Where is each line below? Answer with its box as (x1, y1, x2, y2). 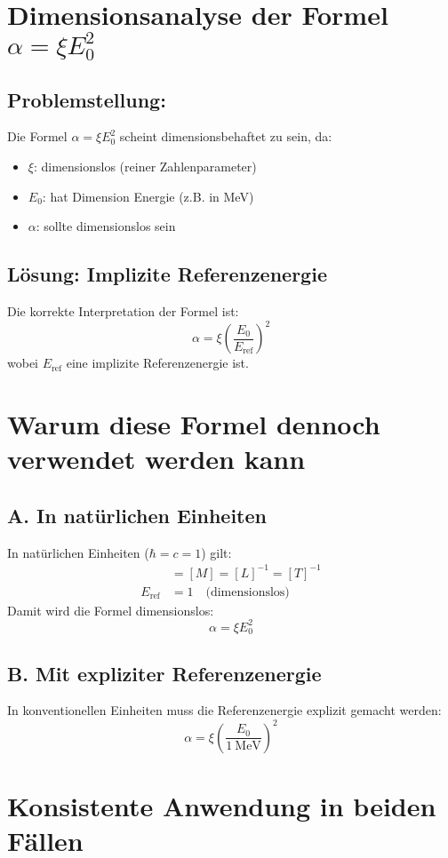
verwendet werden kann (7, 441, 306, 477)
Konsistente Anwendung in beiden (7, 787, 436, 823)
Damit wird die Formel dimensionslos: (7, 600, 214, 619)
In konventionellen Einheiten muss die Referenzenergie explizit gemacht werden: (7, 701, 442, 719)
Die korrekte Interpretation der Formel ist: (7, 302, 239, 321)
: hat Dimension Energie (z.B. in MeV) (42, 187, 254, 205)
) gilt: (201, 543, 232, 561)
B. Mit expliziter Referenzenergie (7, 659, 322, 687)
